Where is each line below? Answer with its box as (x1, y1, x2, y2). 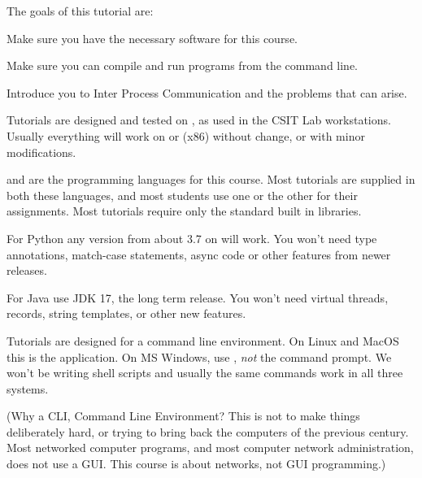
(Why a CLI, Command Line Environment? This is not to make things (7, 407, 360, 424)
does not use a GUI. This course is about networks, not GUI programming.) (7, 455, 386, 472)
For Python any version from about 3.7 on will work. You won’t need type (7, 229, 377, 246)
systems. (7, 380, 49, 397)
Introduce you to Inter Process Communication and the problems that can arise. (7, 84, 407, 101)
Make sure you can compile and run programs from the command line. (7, 57, 359, 74)
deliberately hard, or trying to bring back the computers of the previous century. (7, 423, 409, 440)
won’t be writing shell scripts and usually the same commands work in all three (7, 364, 403, 381)
